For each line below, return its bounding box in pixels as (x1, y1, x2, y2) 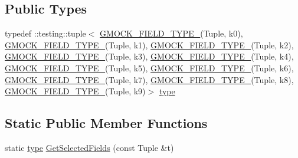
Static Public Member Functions (5, 114, 208, 132)
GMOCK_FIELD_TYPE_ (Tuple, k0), (100, 27, 243, 39)
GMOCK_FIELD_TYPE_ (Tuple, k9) (5, 85, 146, 97)
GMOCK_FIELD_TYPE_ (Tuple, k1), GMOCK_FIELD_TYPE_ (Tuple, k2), (5, 38, 294, 51)
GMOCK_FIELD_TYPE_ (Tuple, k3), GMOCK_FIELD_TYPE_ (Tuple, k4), (5, 50, 294, 62)
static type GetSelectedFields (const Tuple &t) (5, 141, 174, 153)
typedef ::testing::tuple (5, 27, 86, 39)
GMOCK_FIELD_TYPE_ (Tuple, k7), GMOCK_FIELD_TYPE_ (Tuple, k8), (5, 73, 294, 85)
